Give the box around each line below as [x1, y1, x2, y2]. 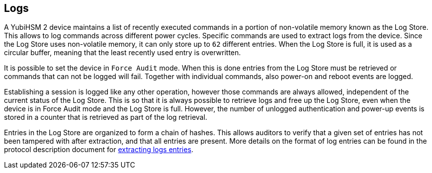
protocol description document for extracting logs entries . [4, 145, 193, 154]
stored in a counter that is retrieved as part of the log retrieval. [4, 113, 207, 122]
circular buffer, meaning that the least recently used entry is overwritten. [4, 48, 241, 57]
